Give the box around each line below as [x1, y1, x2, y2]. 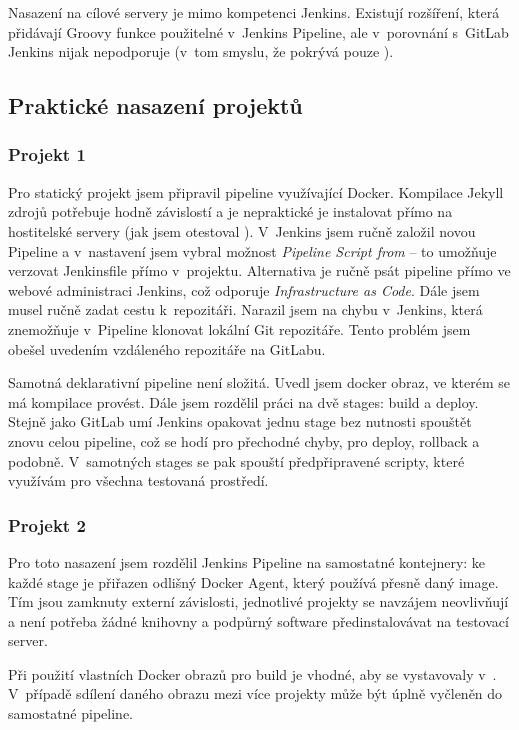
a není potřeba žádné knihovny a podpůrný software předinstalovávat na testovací [8, 610, 509, 631]
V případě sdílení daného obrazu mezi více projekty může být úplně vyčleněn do [8, 683, 503, 704]
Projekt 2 [8, 512, 86, 537]
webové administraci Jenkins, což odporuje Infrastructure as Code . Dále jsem [8, 279, 480, 300]
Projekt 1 [8, 142, 86, 167]
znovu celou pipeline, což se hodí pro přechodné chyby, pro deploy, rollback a [8, 430, 480, 451]
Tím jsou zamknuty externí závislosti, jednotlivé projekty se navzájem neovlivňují [8, 591, 509, 612]
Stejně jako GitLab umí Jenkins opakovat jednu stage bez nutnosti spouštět [8, 411, 472, 432]
